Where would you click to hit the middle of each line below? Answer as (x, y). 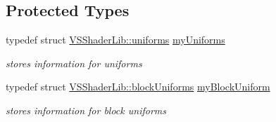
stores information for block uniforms (86, 110)
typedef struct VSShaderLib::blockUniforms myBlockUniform (138, 87)
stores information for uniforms (74, 63)
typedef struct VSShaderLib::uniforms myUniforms (115, 40)
